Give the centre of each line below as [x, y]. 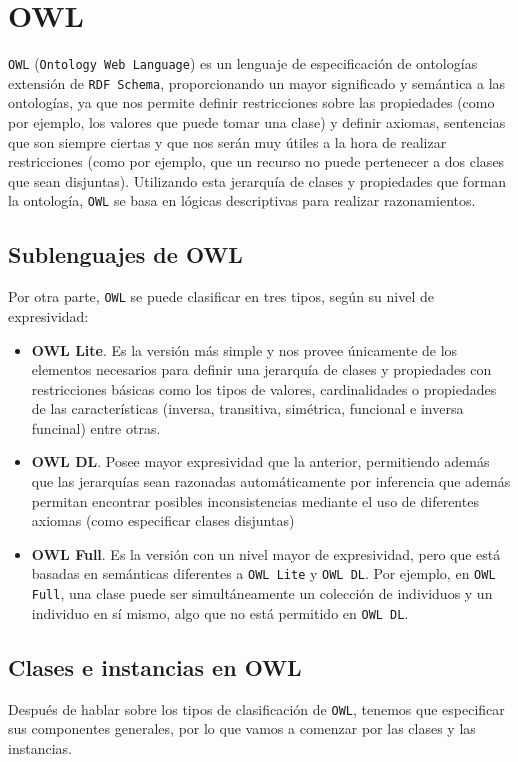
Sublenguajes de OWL [125, 254]
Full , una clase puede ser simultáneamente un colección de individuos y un [262, 593]
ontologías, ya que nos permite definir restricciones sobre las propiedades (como [251, 102]
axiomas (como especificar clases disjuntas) [163, 520]
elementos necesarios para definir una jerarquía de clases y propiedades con [261, 369]
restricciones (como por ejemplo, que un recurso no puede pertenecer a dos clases [256, 161]
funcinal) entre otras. [96, 427]
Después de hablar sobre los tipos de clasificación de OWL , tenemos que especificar [256, 708]
